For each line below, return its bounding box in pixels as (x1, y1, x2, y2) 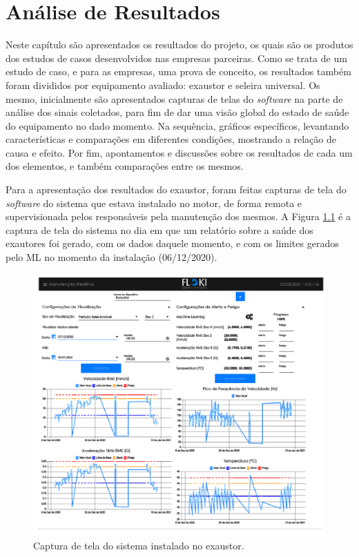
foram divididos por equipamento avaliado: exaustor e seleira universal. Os (6, 77, 320, 92)
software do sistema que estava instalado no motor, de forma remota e (6, 195, 302, 210)
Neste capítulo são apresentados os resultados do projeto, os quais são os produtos (6, 37, 353, 52)
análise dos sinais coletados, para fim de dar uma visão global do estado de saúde (6, 105, 349, 119)
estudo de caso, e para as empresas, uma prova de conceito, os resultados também (6, 64, 351, 79)
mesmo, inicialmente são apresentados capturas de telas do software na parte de (6, 91, 343, 106)
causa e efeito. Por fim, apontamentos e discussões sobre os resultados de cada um (6, 145, 353, 159)
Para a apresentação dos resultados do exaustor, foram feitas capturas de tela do (6, 182, 347, 197)
